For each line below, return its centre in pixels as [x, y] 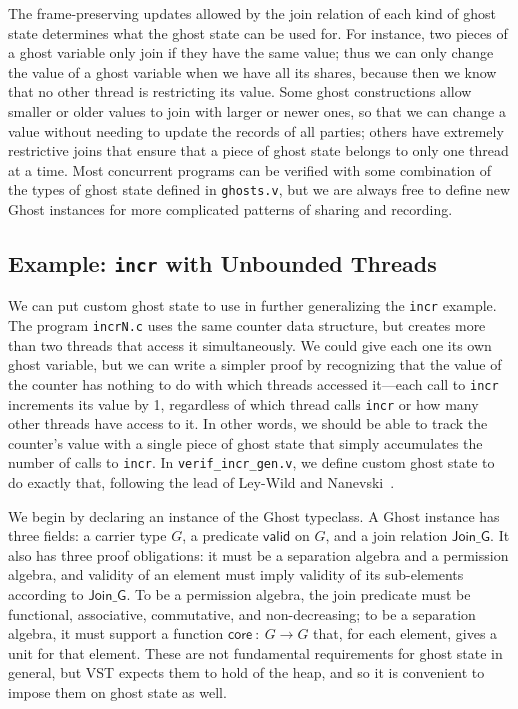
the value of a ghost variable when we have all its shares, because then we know [252, 71]
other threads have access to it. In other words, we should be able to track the [248, 423]
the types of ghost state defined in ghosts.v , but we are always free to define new [259, 189]
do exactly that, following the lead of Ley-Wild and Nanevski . [201, 482]
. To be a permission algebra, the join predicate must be [298, 594]
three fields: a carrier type [87, 535]
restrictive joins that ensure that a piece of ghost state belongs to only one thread [258, 150]
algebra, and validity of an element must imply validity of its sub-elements [236, 574]
